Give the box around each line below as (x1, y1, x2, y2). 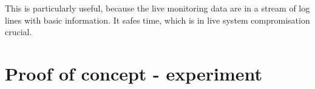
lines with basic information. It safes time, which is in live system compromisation (5, 13, 310, 26)
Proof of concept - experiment (5, 61, 263, 85)
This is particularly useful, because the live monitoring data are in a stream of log (5, 2, 310, 14)
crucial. (5, 25, 32, 38)
